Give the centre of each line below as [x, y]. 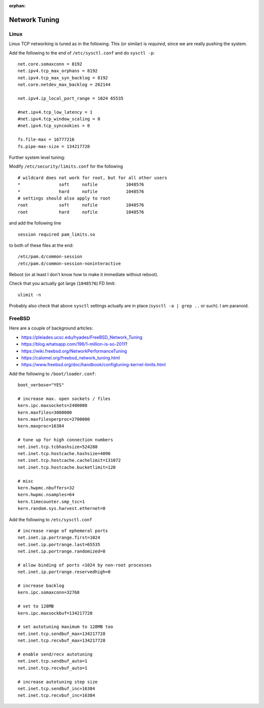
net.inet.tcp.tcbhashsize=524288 [58, 447]
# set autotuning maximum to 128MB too [66, 627]
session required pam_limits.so [56, 234]
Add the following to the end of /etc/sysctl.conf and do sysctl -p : [82, 53]
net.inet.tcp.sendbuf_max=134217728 [62, 633]
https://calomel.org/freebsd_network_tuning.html [71, 357]
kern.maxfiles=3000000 [45, 412]
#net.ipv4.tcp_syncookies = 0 [54, 126]
